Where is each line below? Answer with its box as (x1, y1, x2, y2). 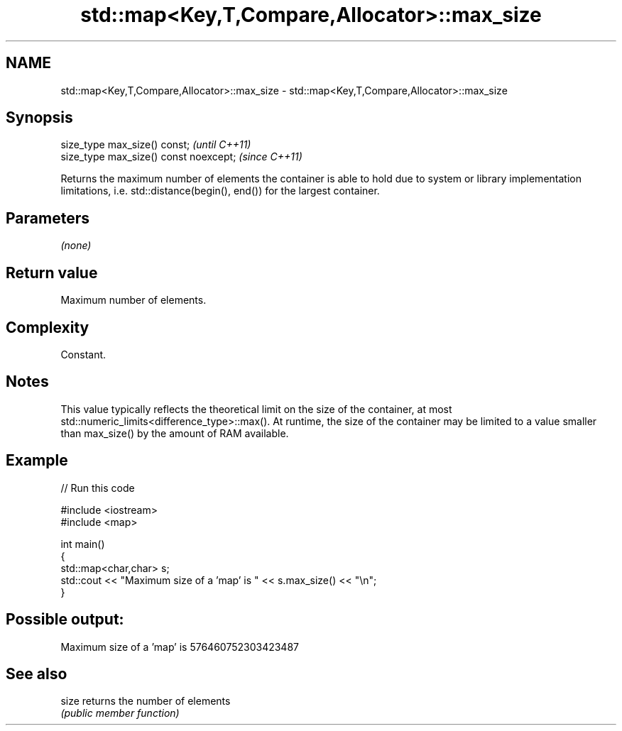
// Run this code (60, 481, 135, 494)
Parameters (6, 209, 89, 227)
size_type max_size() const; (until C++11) (60, 138, 251, 151)
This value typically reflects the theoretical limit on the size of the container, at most (60, 402, 452, 415)
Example (6, 451, 68, 470)
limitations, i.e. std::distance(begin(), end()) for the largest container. (60, 185, 380, 197)
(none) (60, 239, 92, 252)
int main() (60, 537, 105, 550)
